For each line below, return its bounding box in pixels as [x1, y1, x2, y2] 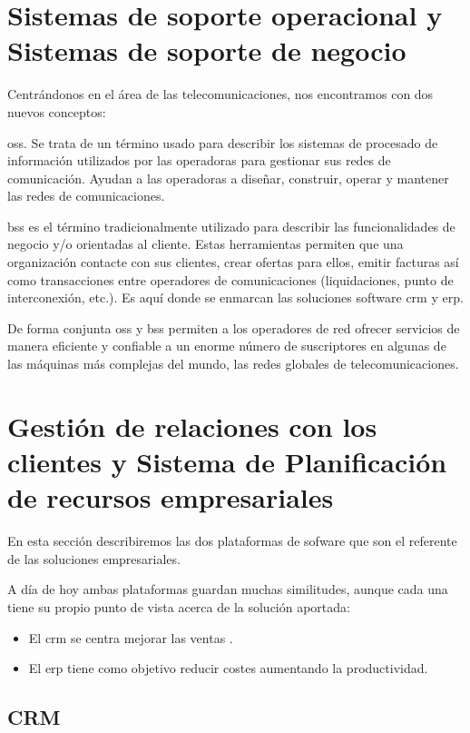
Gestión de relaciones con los [7, 407, 377, 444]
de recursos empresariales [7, 479, 334, 516]
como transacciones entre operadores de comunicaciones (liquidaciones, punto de [7, 270, 454, 289]
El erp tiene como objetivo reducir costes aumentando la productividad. [28, 659, 428, 678]
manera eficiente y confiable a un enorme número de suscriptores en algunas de [7, 336, 446, 355]
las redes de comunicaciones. [7, 186, 165, 205]
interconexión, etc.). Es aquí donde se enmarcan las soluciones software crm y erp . [7, 288, 464, 307]
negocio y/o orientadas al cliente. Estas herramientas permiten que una [7, 234, 404, 253]
